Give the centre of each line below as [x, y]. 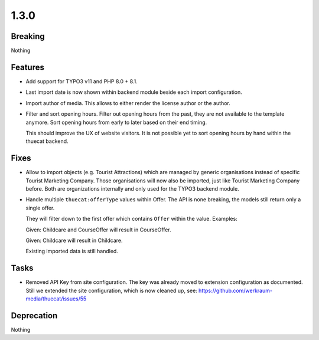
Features [27, 67]
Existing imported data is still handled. [72, 251]
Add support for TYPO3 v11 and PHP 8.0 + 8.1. [82, 81]
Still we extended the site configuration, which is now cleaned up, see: [111, 290]
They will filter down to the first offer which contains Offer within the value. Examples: [131, 219]
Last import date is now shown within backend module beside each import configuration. [134, 92]
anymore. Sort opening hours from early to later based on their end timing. [116, 122]
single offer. [40, 208]
